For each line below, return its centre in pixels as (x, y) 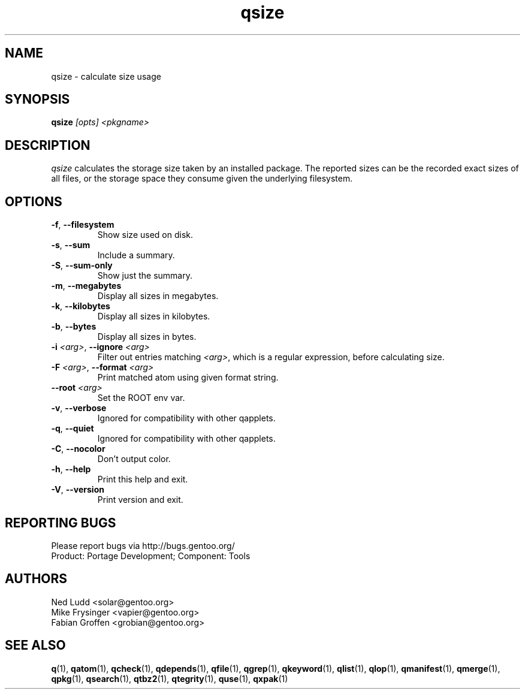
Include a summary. (136, 255)
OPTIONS (34, 201)
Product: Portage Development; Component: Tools (151, 556)
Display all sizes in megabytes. (158, 296)
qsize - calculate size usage (106, 76)
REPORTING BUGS (61, 523)
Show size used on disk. (145, 235)
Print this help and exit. (143, 479)
